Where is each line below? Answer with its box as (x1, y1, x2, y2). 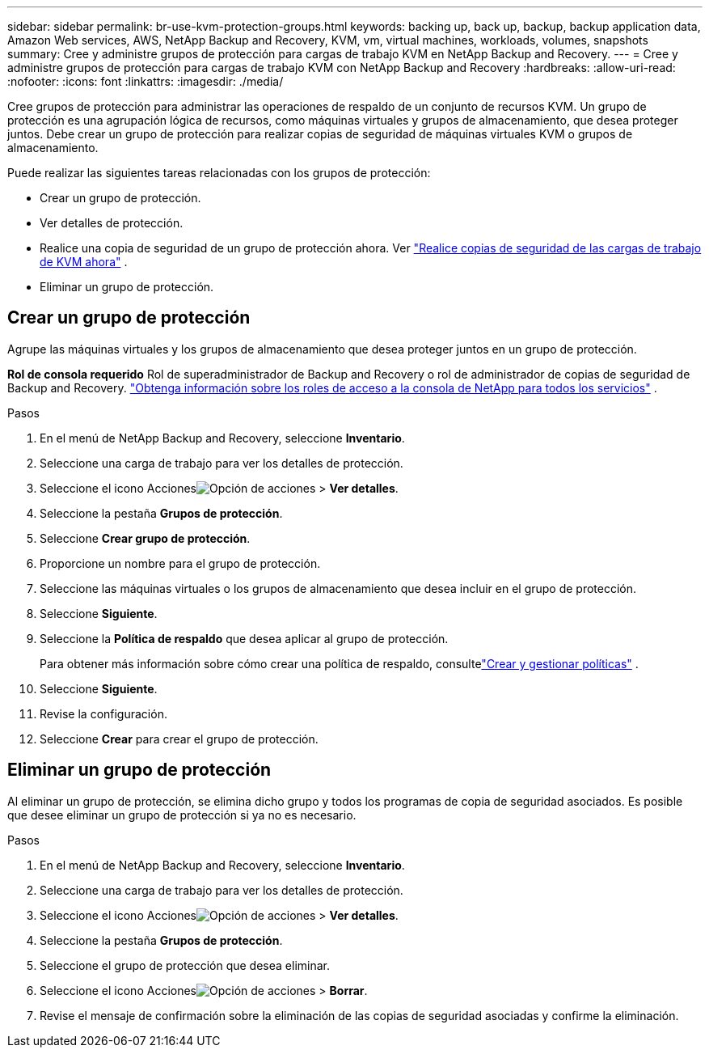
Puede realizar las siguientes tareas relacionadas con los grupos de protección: (7, 166, 431, 180)
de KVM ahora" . (40, 255, 128, 269)
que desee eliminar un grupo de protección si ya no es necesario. (7, 807, 357, 822)
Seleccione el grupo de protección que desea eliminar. (40, 958, 330, 972)
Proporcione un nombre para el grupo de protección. (40, 556, 321, 570)
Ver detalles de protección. (40, 216, 184, 230)
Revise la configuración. (40, 706, 167, 721)
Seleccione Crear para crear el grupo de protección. (40, 731, 319, 746)
